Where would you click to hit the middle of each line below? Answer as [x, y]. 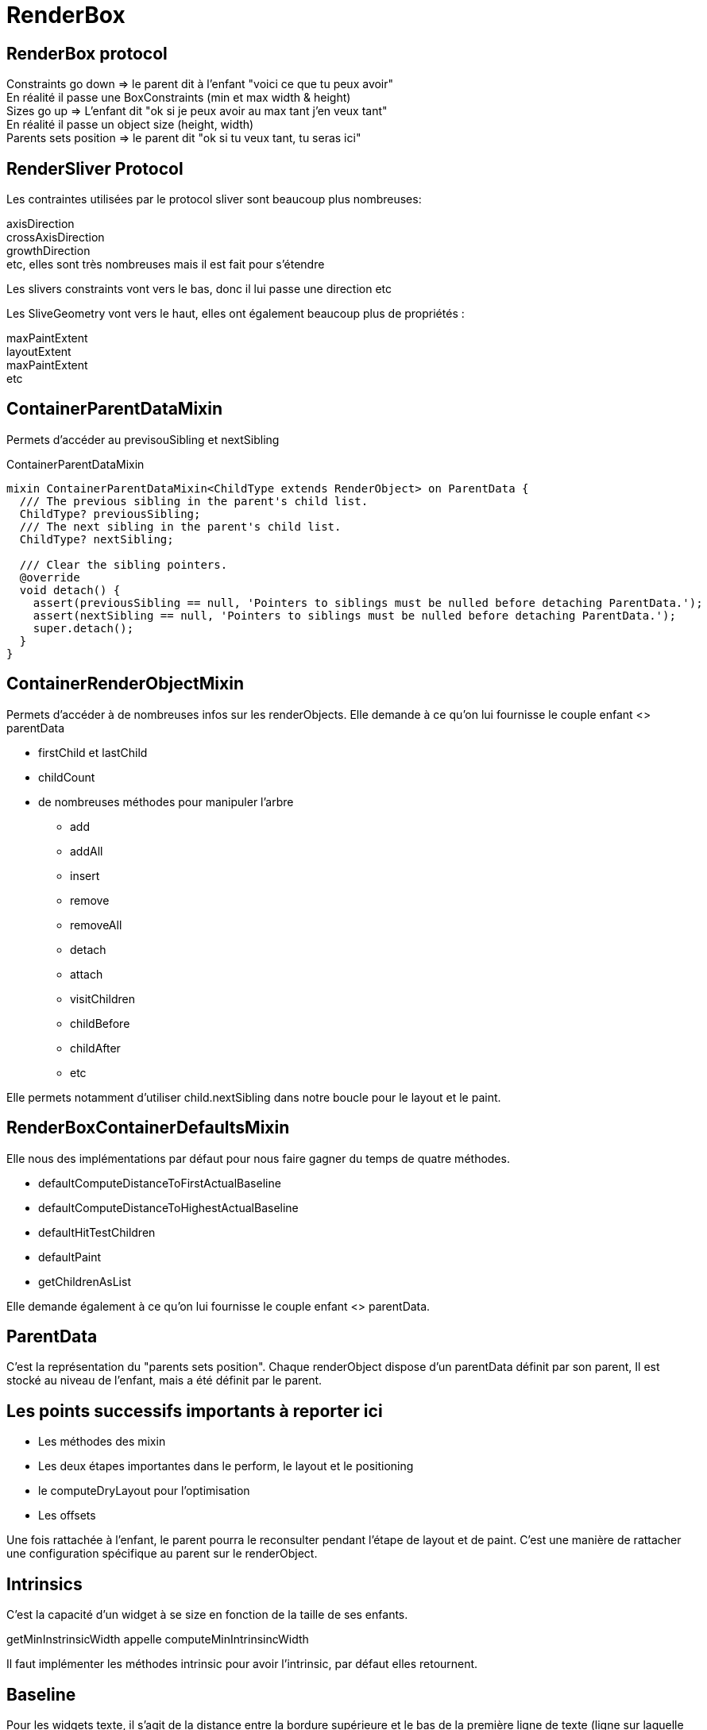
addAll [87, 851]
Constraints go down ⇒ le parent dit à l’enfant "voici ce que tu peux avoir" [200, 84]
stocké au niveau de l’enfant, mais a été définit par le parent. [164, 1381]
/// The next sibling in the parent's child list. [180, 526]
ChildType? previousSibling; [110, 514]
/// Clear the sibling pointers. [124, 564]
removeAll [96, 925]
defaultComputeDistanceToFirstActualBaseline [160, 1183]
